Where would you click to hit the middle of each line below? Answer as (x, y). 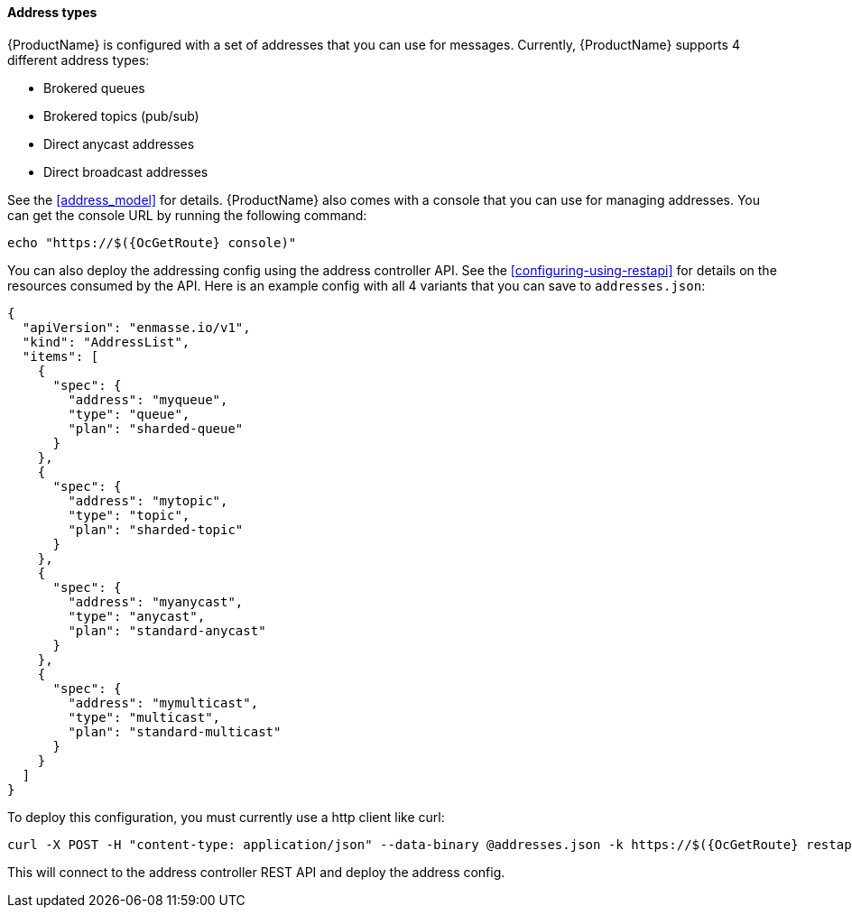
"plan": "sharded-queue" (156, 428)
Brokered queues (94, 88)
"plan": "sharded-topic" (156, 529)
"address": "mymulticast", (163, 702)
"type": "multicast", (144, 717)
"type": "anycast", (137, 616)
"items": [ (60, 356)
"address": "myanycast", (156, 601)
